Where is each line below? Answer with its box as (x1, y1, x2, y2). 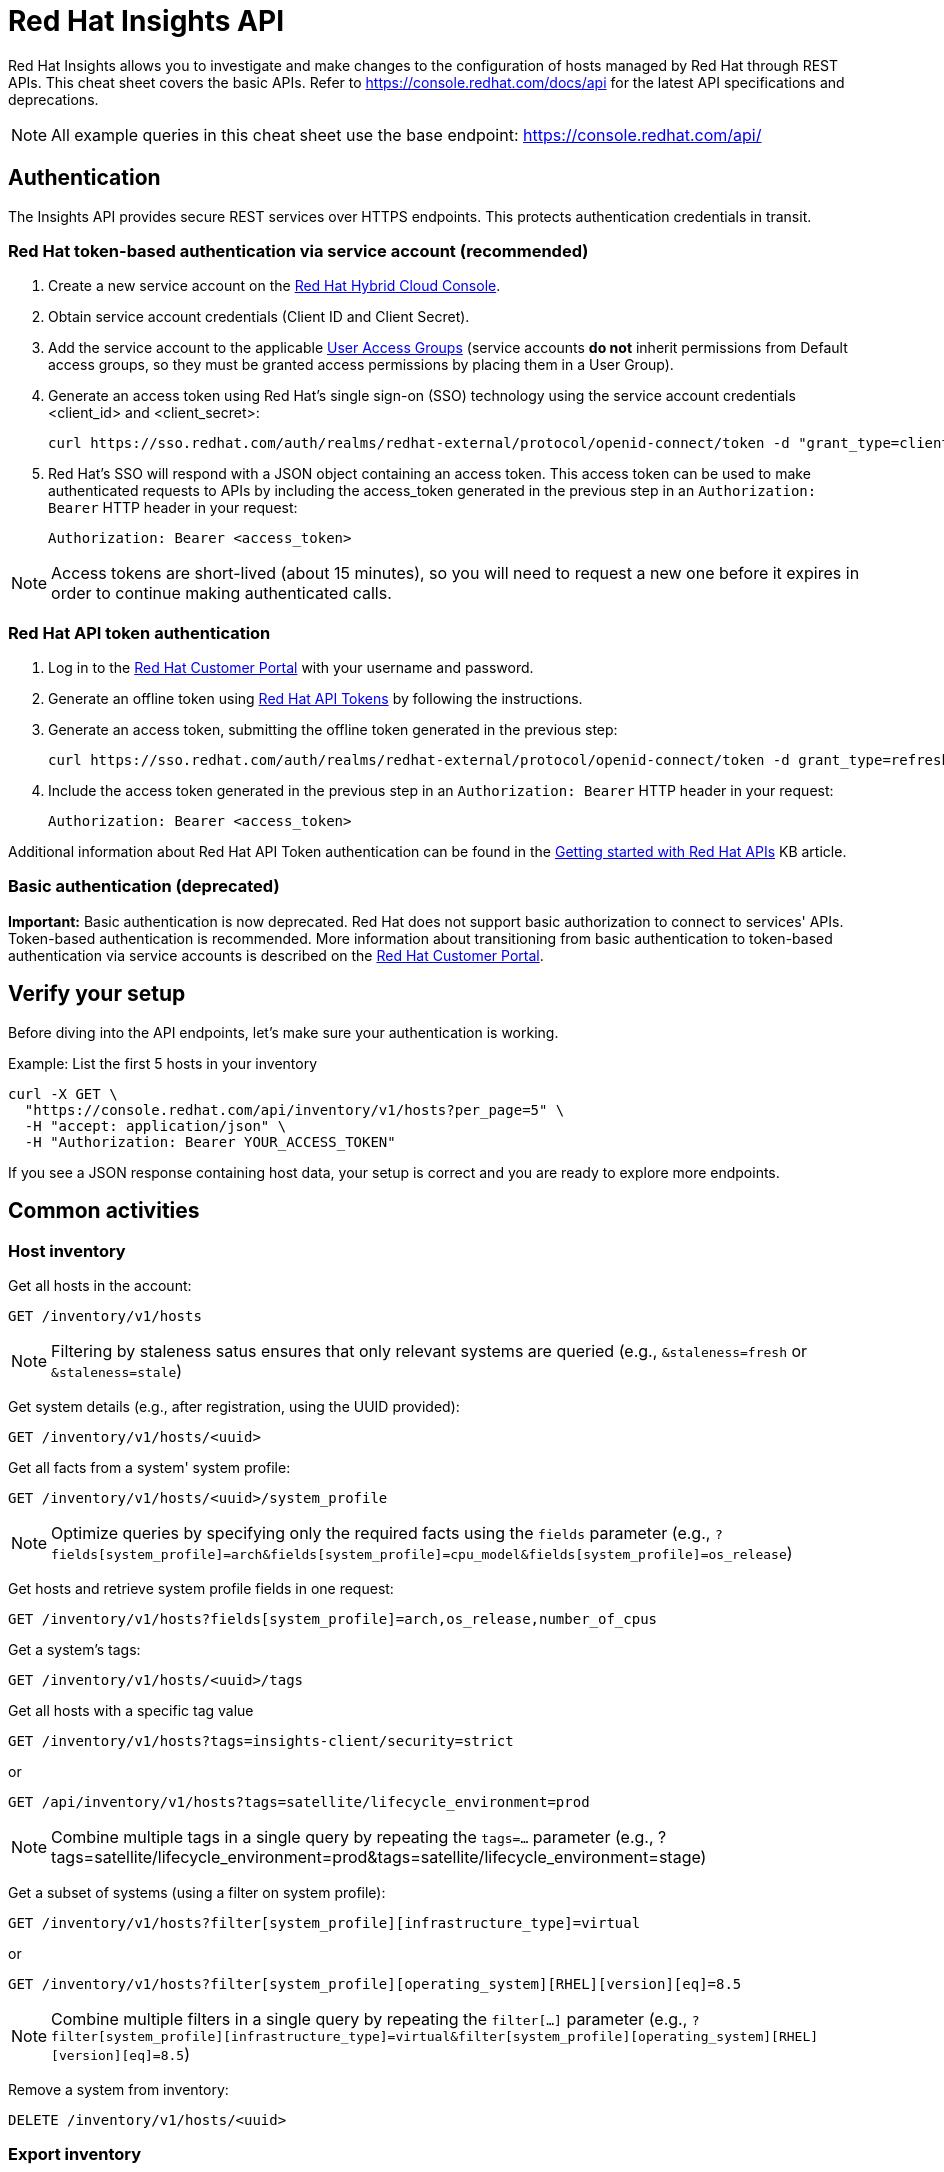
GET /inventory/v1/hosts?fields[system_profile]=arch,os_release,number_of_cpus (8, 1610, 658, 1627)
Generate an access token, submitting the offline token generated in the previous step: (48, 721, 618, 739)
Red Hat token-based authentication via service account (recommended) (8, 240, 589, 261)
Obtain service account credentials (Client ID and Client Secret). (48, 308, 470, 326)
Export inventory (8, 2144, 142, 2165)
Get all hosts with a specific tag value (8, 1701, 254, 1719)
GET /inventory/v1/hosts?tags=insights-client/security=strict (8, 1732, 514, 1749)
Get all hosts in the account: (8, 1276, 192, 1294)
